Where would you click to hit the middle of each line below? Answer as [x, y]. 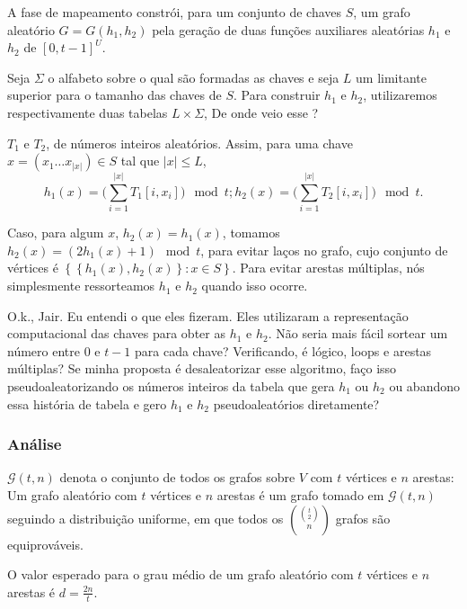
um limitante [392, 77]
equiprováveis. [45, 544]
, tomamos [251, 233]
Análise [35, 444]
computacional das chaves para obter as [116, 333]
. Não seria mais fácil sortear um [358, 333]
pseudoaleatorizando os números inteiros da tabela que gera [171, 386]
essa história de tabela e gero [87, 403]
